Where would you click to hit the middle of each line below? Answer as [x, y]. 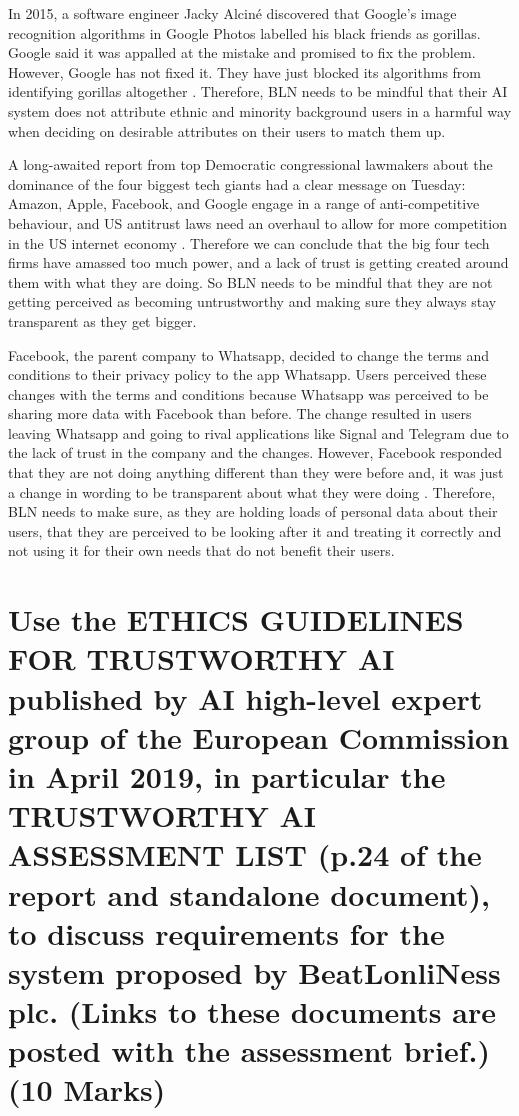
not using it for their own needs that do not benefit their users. [201, 550]
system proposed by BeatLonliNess [254, 971]
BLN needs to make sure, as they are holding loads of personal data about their [253, 511]
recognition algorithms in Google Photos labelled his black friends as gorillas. [244, 32]
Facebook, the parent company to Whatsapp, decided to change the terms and [249, 354]
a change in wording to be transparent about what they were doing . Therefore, [252, 491]
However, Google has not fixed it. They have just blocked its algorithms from [245, 71]
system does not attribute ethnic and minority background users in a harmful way [260, 110]
